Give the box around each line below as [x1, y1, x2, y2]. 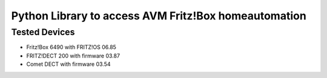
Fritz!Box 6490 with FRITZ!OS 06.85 [26, 44, 116, 51]
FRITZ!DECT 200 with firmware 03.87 [26, 52, 121, 59]
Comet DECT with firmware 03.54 [26, 60, 111, 68]
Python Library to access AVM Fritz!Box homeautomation [11, 9, 307, 22]
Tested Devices [11, 27, 75, 37]
